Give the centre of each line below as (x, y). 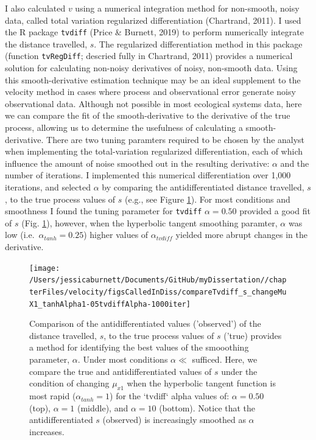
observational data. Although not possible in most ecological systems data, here (153, 103)
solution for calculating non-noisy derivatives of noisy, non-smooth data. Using (151, 68)
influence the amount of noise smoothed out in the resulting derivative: (137, 163)
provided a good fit (275, 211)
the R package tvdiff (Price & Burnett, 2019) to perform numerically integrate (154, 32)
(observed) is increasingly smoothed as (174, 420)
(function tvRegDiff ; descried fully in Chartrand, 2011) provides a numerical (149, 56)
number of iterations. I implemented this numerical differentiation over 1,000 (148, 175)
